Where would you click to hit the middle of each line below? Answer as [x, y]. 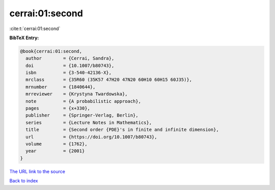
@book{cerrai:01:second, [51, 51]
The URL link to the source [37, 171]
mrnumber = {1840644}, [61, 87]
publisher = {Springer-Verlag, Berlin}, [82, 115]
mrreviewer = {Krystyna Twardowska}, [77, 94]
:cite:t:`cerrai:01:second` [35, 29]
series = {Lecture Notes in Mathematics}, [89, 123]
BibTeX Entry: [24, 38]
